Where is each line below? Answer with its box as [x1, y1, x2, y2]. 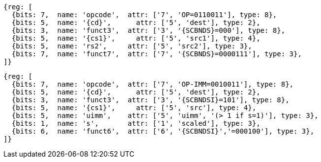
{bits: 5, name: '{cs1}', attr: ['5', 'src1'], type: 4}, [11, 34, 261, 42]
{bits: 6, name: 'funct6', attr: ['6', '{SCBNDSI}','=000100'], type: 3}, [11, 127, 315, 135]
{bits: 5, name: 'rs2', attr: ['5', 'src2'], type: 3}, [11, 42, 252, 50]
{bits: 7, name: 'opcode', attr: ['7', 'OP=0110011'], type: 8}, [11, 11, 277, 19]
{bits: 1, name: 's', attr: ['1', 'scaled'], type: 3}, [11, 119, 261, 127]
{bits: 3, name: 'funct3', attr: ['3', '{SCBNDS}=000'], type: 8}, [11, 26, 286, 34]
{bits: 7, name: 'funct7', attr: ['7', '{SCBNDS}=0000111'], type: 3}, [11, 50, 302, 58]
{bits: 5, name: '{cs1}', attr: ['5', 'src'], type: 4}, [11, 104, 257, 112]
